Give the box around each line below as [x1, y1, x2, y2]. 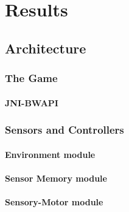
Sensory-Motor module [5, 196, 103, 208]
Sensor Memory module [5, 171, 107, 184]
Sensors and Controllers [5, 122, 124, 137]
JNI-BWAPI [5, 96, 58, 109]
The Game [5, 70, 58, 86]
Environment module [5, 148, 96, 160]
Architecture [5, 38, 86, 57]
